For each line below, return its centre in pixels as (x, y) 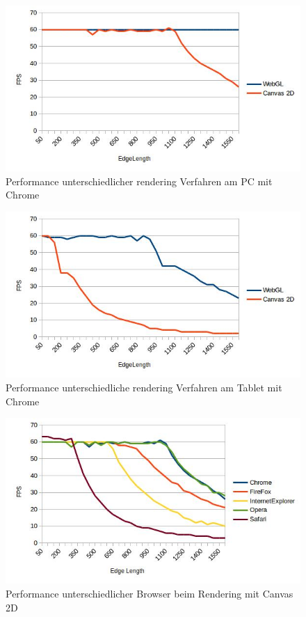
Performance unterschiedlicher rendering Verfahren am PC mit (139, 181)
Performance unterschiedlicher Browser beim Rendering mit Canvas (150, 593)
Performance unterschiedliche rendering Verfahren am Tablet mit (144, 387)
